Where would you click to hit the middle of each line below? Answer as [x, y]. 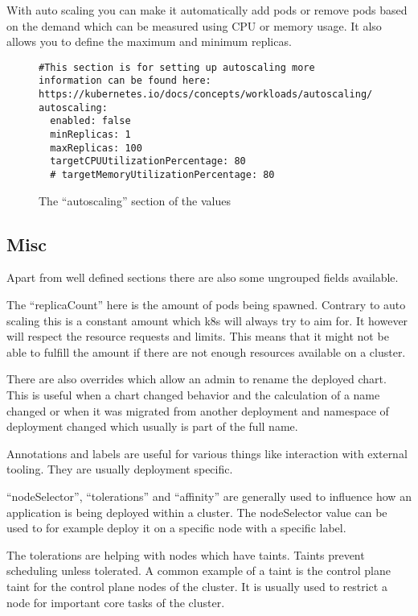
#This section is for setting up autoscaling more [177, 67]
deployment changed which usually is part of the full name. [152, 426]
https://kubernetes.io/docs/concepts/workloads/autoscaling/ [206, 95]
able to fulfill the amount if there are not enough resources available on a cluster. [206, 351]
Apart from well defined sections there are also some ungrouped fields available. [203, 277]
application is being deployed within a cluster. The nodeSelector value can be [197, 512]
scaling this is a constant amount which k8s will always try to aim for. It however [207, 320]
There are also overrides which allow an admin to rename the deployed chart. [197, 379]
